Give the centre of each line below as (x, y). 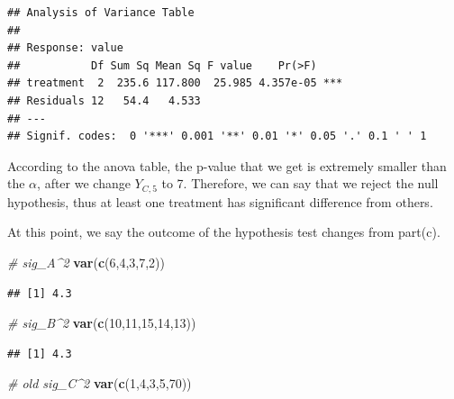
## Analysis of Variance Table (101, 13)
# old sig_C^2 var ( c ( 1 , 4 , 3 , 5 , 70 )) (100, 383)
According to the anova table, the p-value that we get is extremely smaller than (227, 165)
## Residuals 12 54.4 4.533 (104, 100)
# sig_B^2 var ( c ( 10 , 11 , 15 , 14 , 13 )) (102, 323)
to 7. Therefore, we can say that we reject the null (300, 183)
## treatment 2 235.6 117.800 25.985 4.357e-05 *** (175, 83)
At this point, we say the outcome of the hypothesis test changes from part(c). (224, 232)
